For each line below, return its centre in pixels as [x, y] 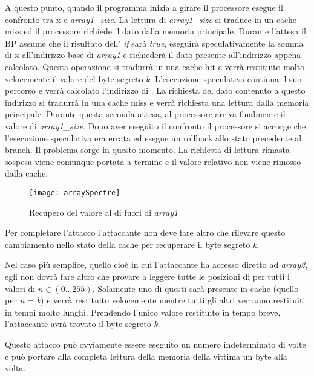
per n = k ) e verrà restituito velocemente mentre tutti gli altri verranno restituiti [155, 300]
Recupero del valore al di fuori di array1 [104, 212]
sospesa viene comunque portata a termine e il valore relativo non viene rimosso [153, 161]
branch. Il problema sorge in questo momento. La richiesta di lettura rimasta [147, 150]
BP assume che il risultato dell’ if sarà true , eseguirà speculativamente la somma [154, 43]
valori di [20, 288]
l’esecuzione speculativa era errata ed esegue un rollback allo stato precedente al [153, 138]
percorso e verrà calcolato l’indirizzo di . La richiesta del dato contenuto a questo [155, 90]
